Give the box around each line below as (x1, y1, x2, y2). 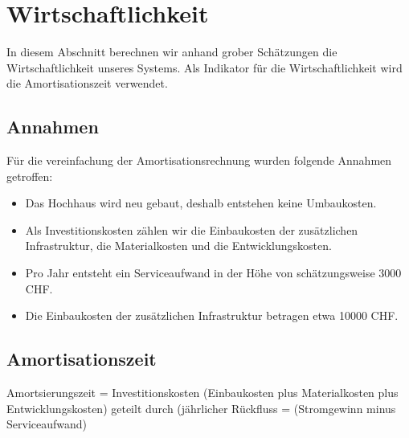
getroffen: (6, 167, 53, 184)
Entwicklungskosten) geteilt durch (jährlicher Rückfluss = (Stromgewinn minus (6, 399, 396, 416)
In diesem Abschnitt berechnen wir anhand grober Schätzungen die (6, 43, 337, 60)
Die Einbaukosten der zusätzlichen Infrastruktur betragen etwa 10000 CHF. (25, 307, 399, 324)
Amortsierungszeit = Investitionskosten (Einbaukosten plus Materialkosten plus (6, 384, 399, 401)
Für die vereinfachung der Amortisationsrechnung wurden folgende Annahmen (6, 152, 392, 169)
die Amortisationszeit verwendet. (6, 75, 168, 92)
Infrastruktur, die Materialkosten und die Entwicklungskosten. (25, 237, 332, 254)
